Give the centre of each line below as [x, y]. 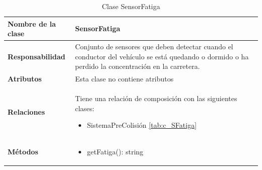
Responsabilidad [37, 56]
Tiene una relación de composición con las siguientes [156, 98]
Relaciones [26, 111]
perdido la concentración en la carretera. [138, 66]
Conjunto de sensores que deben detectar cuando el [154, 47]
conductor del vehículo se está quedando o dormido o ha [162, 56]
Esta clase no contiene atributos [124, 79]
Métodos [23, 151]
